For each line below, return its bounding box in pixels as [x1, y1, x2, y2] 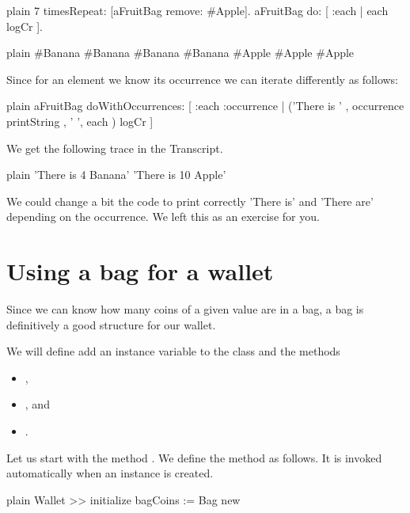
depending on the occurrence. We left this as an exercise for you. [6, 208, 320, 225]
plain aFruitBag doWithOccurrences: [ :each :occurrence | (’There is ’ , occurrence [6, 97, 404, 114]
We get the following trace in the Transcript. [6, 139, 223, 156]
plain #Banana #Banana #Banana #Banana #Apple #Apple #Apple [6, 44, 355, 61]
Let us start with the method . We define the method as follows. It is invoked [6, 449, 382, 465]
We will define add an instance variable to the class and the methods [6, 343, 340, 359]
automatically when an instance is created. [6, 465, 214, 481]
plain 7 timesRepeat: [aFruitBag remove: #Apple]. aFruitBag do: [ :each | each [6, 2, 389, 18]
